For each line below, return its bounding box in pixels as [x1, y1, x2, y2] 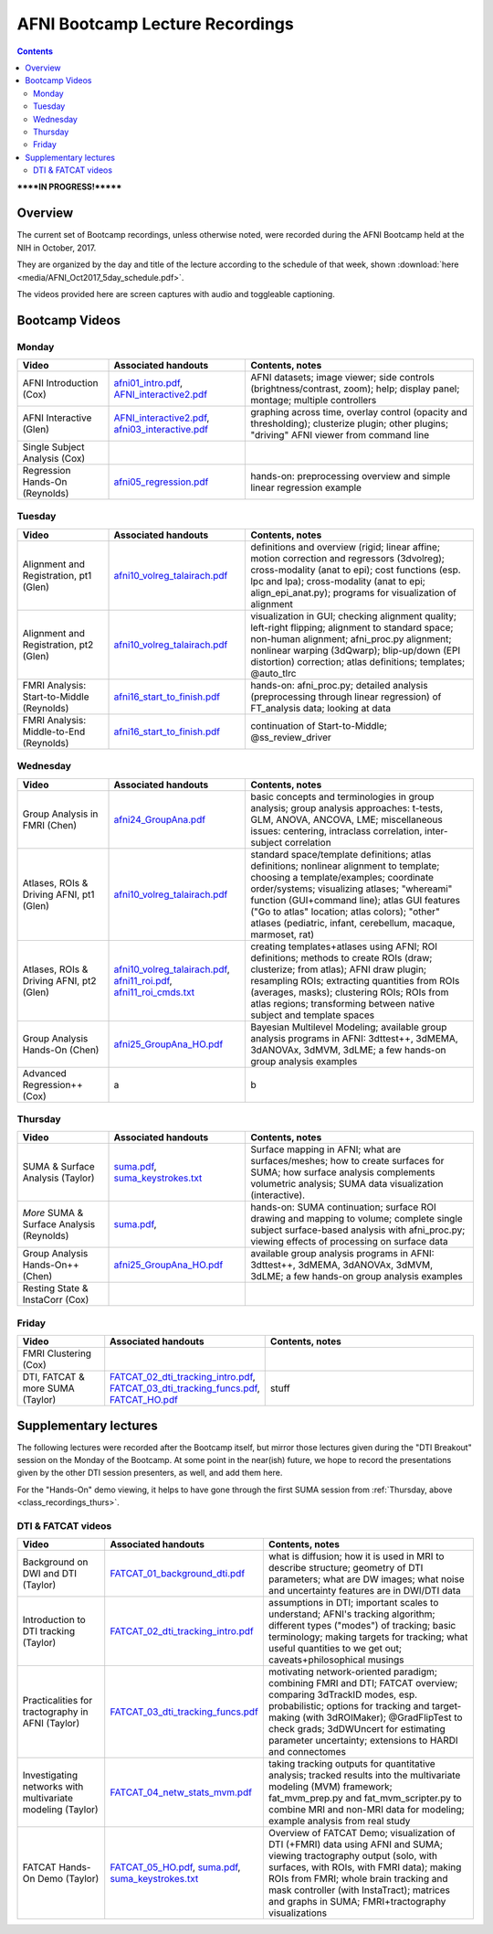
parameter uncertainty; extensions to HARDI [267, 1734, 458, 1747]
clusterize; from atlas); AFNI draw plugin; [250, 963, 427, 976]
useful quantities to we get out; [267, 1642, 402, 1655]
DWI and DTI [22, 1567, 78, 1580]
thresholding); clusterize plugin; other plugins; [250, 417, 449, 430]
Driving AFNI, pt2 [22, 974, 97, 987]
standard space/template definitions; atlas [250, 848, 432, 860]
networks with [22, 1780, 84, 1793]
